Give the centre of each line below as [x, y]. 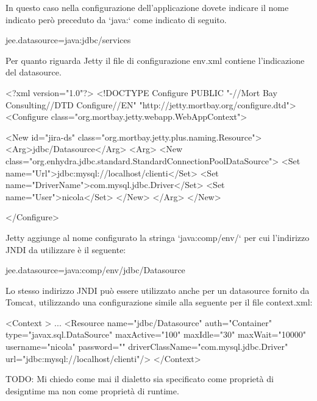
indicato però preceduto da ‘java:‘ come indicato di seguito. [116, 19]
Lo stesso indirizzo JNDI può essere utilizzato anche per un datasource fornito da [158, 290]
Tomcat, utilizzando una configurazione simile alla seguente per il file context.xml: [159, 302]
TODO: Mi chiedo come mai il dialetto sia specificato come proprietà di [140, 379]
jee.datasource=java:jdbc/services [68, 40]
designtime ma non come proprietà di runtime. [92, 390]
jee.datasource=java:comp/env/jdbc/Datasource [95, 270]
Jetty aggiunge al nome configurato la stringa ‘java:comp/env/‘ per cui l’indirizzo [158, 237]
